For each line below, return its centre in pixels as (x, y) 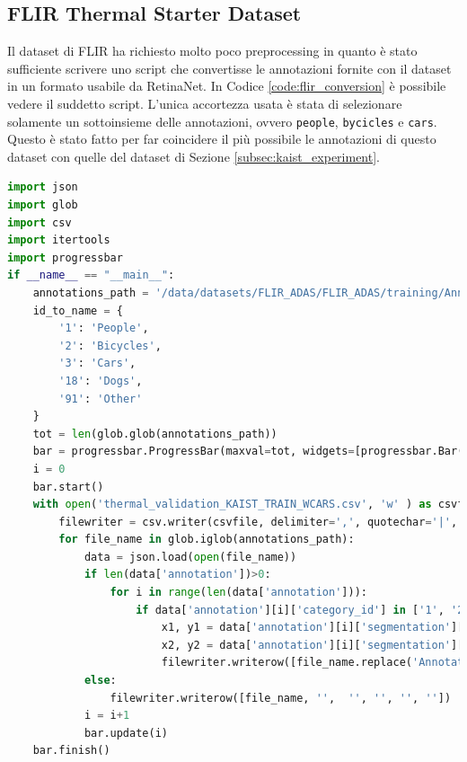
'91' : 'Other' (101, 399)
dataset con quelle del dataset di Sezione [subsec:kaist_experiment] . (194, 156)
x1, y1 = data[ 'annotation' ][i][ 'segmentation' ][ (313, 628)
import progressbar (65, 257)
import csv (40, 222)
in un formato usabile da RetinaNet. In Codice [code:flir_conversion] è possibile (227, 86)
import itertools (59, 240)
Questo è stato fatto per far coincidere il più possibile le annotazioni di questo (222, 139)
